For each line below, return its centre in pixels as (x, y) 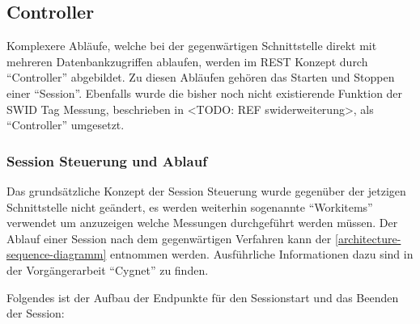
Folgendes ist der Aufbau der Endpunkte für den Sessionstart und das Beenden (203, 297)
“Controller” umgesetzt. (66, 125)
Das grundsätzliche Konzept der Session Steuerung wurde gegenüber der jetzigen (206, 190)
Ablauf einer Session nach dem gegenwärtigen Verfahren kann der (169, 238)
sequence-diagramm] (57, 254)
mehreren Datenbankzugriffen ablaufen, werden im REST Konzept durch (187, 61)
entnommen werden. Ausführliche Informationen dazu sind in (262, 254)
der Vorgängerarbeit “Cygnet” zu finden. (108, 269)
